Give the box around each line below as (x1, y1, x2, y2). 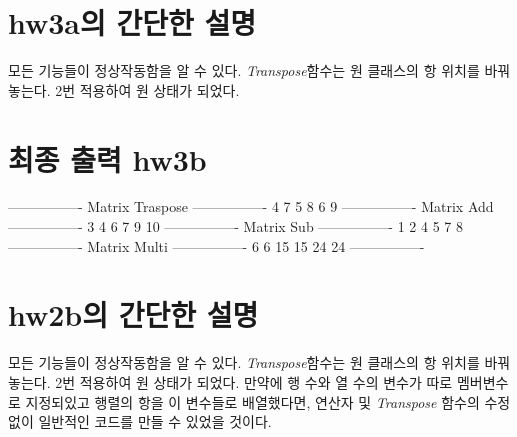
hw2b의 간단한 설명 (8, 294, 259, 335)
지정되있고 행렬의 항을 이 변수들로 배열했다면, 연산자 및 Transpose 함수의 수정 (25, 391, 511, 412)
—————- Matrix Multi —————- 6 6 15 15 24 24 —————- (8, 235, 425, 256)
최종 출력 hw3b (8, 138, 207, 179)
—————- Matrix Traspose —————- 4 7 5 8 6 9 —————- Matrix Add (8, 196, 494, 217)
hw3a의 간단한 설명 (8, 2, 257, 43)
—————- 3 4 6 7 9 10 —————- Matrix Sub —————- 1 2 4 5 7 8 (8, 216, 463, 237)
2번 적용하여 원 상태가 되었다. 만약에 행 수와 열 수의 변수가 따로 (55, 371, 453, 392)
